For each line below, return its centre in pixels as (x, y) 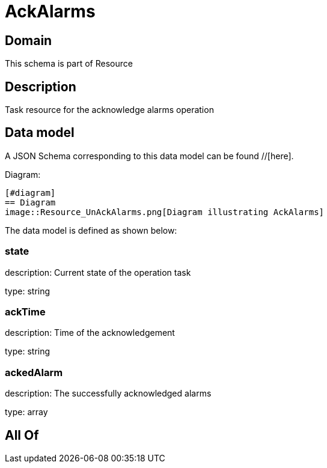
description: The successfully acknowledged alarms (108, 394)
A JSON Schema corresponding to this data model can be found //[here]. (149, 156)
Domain (29, 40)
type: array (26, 412)
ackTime (25, 311)
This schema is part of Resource (69, 64)
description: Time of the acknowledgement (90, 333)
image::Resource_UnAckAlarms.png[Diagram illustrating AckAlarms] (165, 212)
